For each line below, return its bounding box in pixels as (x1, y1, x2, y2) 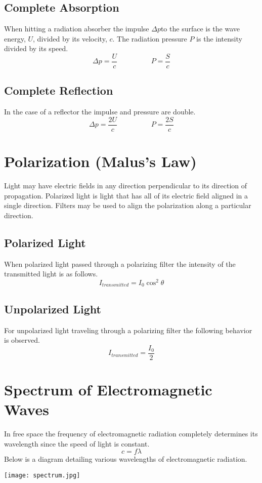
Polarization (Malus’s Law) (4, 151, 197, 172)
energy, (4, 33, 26, 44)
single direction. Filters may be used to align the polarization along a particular (4, 200, 251, 211)
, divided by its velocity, (33, 33, 107, 44)
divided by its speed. (4, 43, 68, 54)
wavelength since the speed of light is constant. (4, 438, 150, 449)
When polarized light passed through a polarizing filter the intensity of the (4, 258, 236, 269)
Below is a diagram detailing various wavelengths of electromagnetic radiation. (4, 454, 247, 464)
